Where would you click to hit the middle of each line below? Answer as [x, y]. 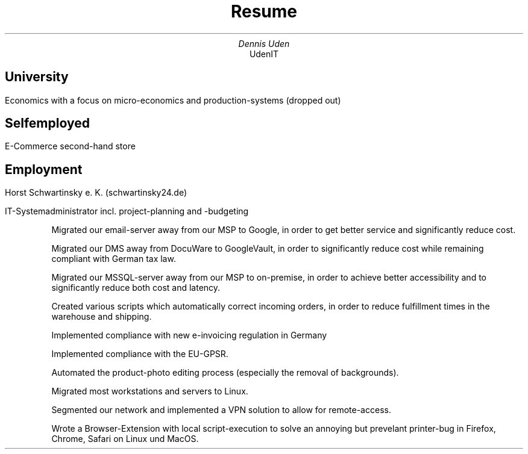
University [37, 77]
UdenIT [264, 54]
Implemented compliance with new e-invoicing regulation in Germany [189, 335]
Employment [44, 169]
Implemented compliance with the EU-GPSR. [140, 354]
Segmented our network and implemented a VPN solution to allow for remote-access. [221, 410]
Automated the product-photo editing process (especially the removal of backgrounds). [225, 373]
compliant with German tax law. [114, 259]
